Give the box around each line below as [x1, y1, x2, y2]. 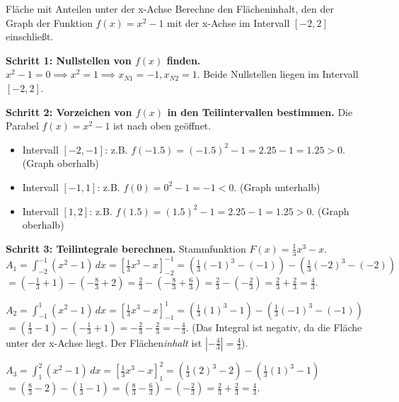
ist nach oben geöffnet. [113, 118, 212, 133]
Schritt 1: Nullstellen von [6, 52, 132, 67]
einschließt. [6, 29, 54, 44]
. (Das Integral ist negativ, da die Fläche [185, 319, 362, 334]
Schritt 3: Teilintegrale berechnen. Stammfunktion [6, 241, 246, 255]
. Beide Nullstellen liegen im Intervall [197, 67, 359, 81]
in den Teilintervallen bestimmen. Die [167, 104, 353, 119]
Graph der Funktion [6, 15, 93, 30]
